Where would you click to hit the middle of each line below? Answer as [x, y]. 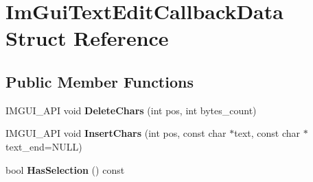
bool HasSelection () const [65, 169]
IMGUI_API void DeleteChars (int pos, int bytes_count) [131, 110]
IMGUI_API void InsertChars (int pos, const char [116, 133]
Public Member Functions [100, 81]
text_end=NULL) [44, 146]
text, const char [267, 133]
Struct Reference [87, 38]
